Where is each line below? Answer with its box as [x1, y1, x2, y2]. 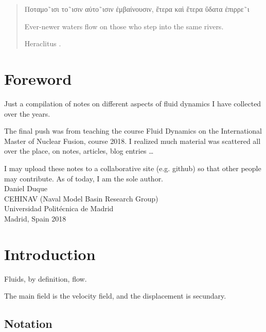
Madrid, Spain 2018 [4, 213, 66, 224]
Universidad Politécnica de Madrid [4, 203, 114, 214]
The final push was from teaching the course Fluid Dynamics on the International [4, 125, 262, 136]
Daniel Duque [4, 183, 48, 194]
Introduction [4, 243, 96, 264]
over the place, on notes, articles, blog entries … [4, 145, 154, 156]
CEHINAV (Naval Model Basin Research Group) [4, 193, 158, 204]
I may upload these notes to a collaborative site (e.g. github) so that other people [4, 163, 261, 174]
